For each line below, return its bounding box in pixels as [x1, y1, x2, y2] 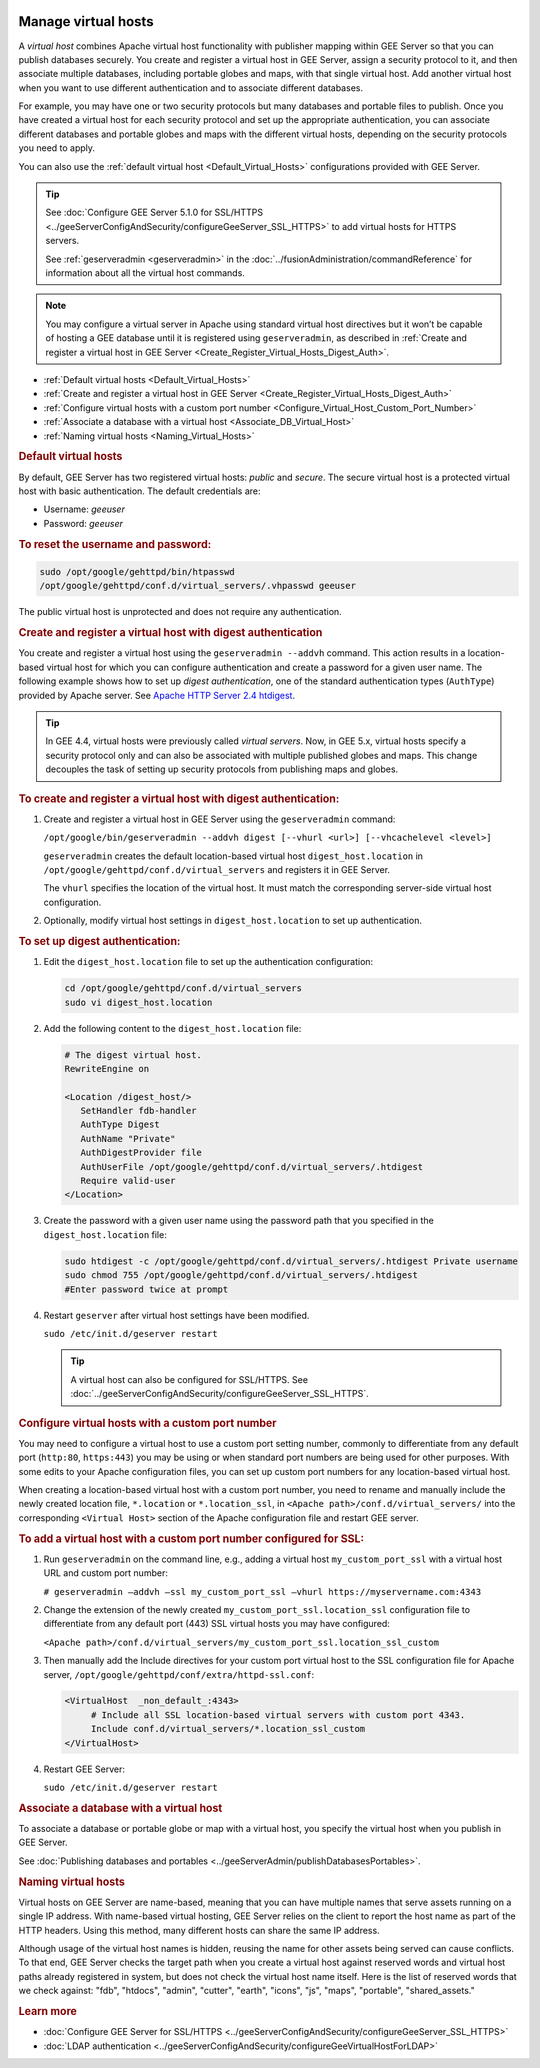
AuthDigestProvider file [80, 1147, 202, 1159]
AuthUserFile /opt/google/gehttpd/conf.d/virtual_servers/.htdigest [80, 1161, 424, 1172]
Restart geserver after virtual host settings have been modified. [43, 1309, 310, 1321]
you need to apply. [18, 142, 95, 154]
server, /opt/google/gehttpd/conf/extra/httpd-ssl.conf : [43, 1668, 315, 1680]
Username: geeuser [43, 503, 125, 515]
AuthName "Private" [80, 1133, 176, 1144]
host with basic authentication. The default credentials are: [18, 485, 261, 497]
